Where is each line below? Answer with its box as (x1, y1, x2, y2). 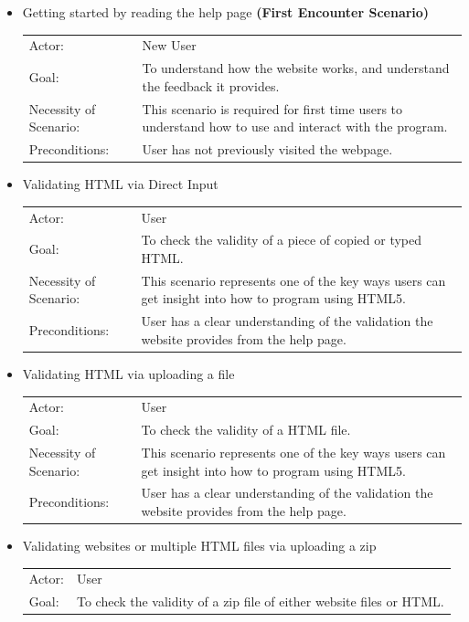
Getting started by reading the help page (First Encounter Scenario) (22, 3, 430, 21)
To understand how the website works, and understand (142, 58, 450, 78)
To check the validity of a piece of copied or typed (141, 230, 422, 249)
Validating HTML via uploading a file (22, 364, 235, 383)
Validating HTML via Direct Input (22, 174, 219, 194)
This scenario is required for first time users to (142, 99, 403, 118)
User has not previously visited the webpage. (142, 140, 393, 159)
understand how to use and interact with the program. (142, 117, 448, 136)
